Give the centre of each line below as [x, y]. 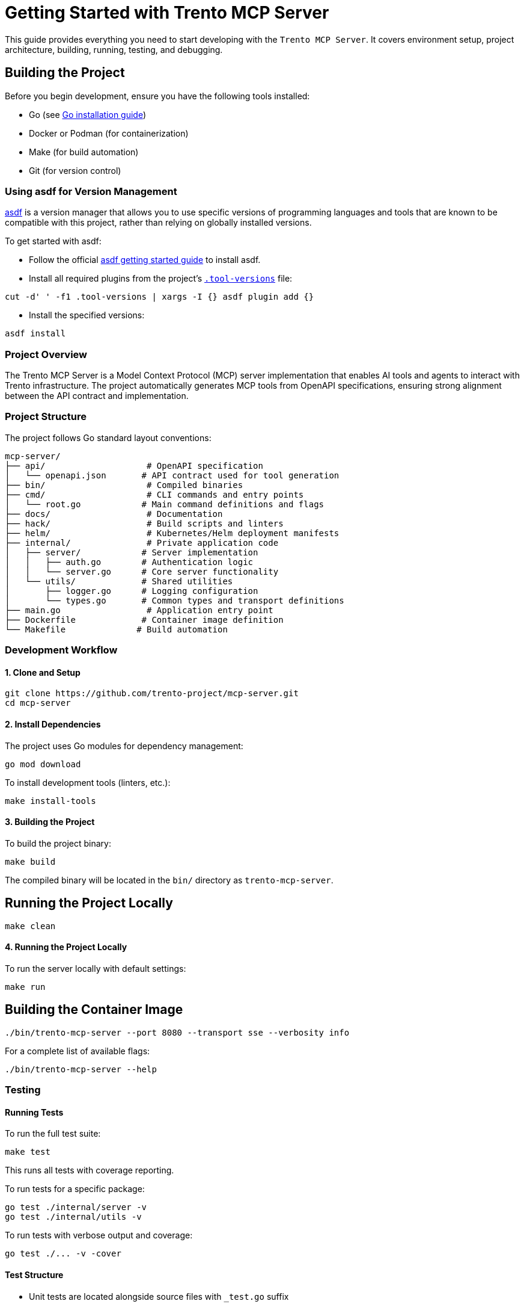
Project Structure [46, 417]
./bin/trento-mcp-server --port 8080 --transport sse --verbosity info [177, 1032]
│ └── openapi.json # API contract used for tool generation [172, 475]
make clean [30, 926]
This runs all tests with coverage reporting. [90, 1170]
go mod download [43, 764]
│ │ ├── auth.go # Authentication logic [129, 562]
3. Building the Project [50, 822]
